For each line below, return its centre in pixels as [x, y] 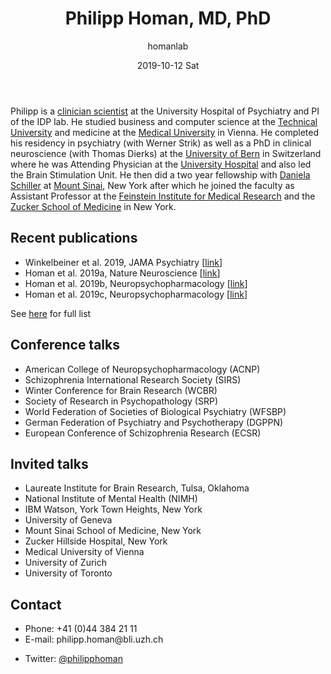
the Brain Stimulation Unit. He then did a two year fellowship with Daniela [160, 174]
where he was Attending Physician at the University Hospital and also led [161, 164]
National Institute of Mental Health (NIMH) [111, 499]
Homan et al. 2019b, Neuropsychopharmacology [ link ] [136, 283]
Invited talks [49, 463]
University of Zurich [66, 563]
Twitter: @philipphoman [73, 659]
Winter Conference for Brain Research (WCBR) [121, 390]
